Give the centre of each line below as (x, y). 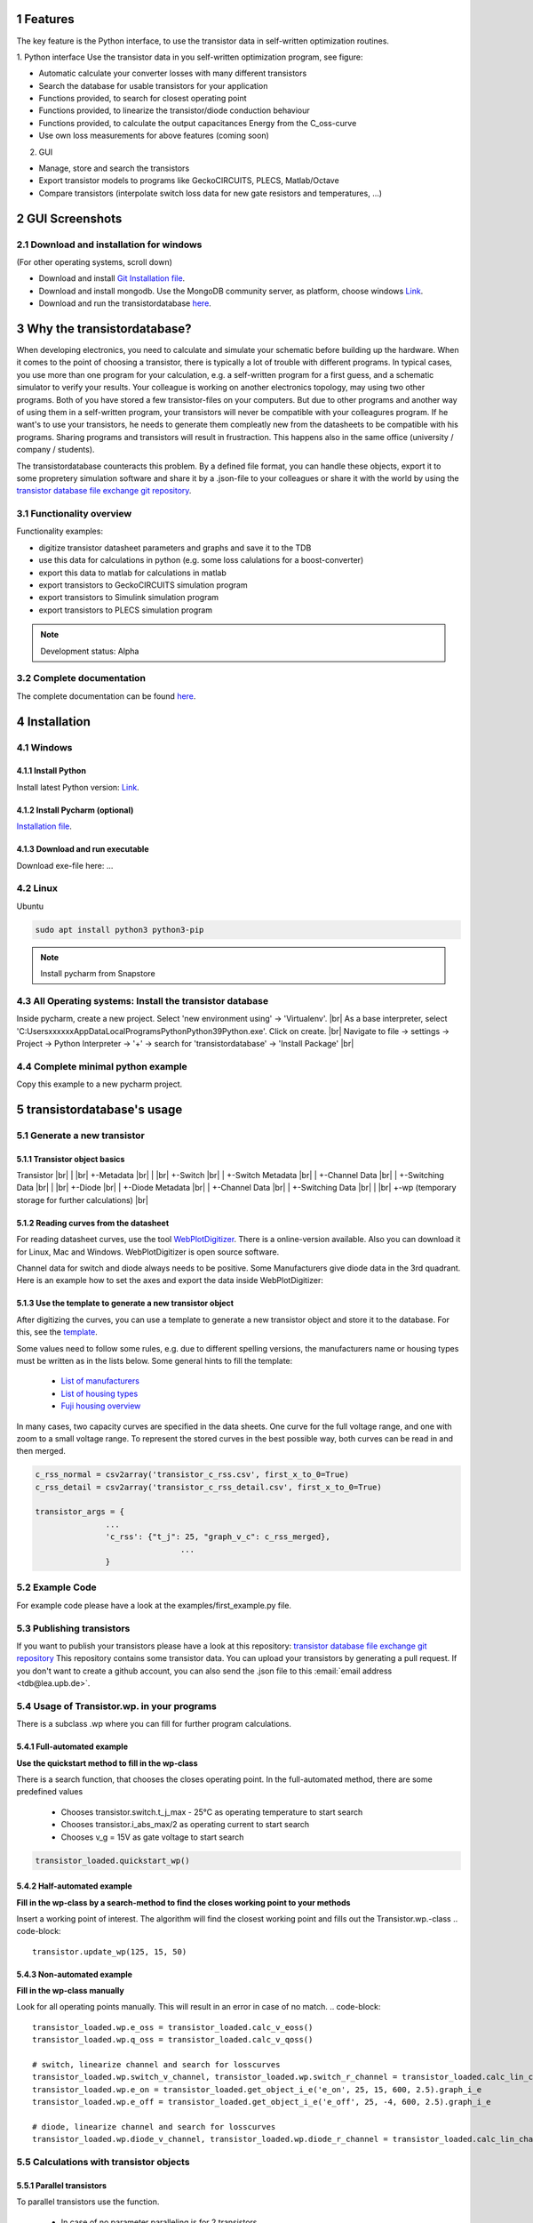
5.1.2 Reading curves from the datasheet (93, 1223)
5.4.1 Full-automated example (72, 1746)
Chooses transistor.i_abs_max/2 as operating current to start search (185, 1825)
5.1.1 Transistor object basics (71, 1159)
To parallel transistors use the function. (88, 2202)
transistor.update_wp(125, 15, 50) (110, 1951)
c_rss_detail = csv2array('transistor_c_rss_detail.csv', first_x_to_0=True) (208, 1487)
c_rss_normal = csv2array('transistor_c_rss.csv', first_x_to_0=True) (192, 1475)
